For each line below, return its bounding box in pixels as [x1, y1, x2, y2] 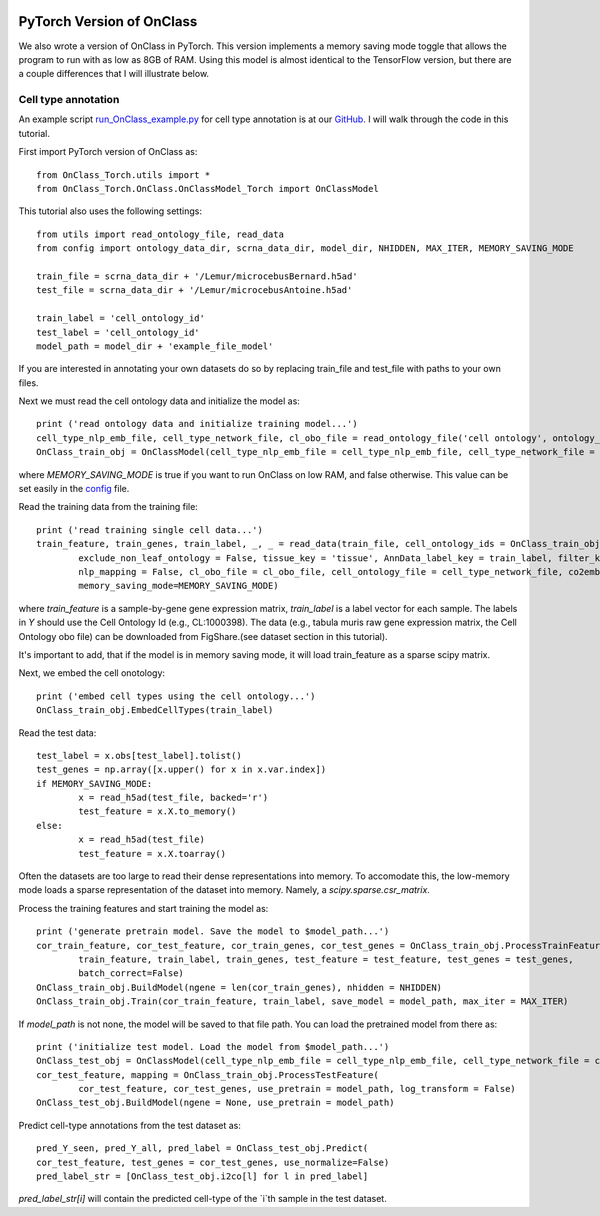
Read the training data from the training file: [18, 501, 199, 513]
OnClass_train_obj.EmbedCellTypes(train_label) [36, 705, 274, 716]
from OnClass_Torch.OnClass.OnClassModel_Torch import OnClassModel [36, 183, 379, 194]
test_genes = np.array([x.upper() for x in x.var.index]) [36, 764, 327, 775]
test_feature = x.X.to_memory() [78, 806, 237, 817]
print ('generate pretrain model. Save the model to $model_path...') [36, 926, 390, 937]
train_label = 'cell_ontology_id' [36, 313, 205, 324]
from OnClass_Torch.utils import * [36, 169, 211, 180]
